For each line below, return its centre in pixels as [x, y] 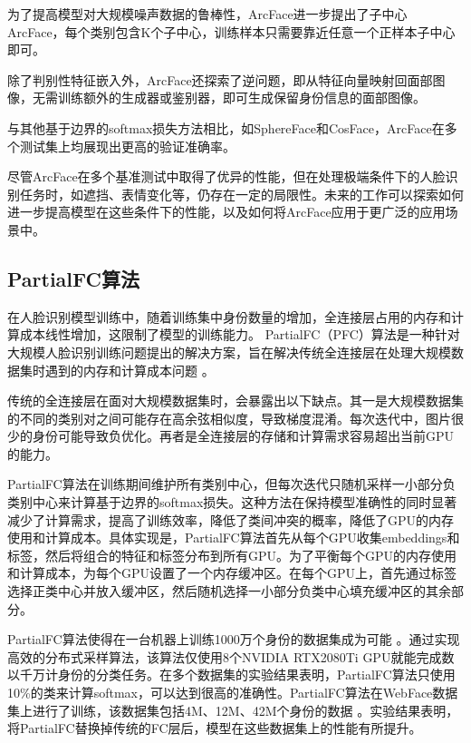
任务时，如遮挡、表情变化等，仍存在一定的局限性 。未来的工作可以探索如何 [241, 194]
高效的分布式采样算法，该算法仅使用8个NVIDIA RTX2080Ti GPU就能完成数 [231, 656]
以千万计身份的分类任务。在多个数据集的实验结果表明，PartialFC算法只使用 [231, 675]
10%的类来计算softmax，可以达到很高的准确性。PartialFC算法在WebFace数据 [233, 693]
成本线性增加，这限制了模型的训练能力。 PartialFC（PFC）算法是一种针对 [240, 334]
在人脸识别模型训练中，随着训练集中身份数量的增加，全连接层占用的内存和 [229, 316]
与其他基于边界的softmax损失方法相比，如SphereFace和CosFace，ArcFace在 [226, 127]
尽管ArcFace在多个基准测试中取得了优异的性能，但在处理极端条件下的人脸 [226, 176]
